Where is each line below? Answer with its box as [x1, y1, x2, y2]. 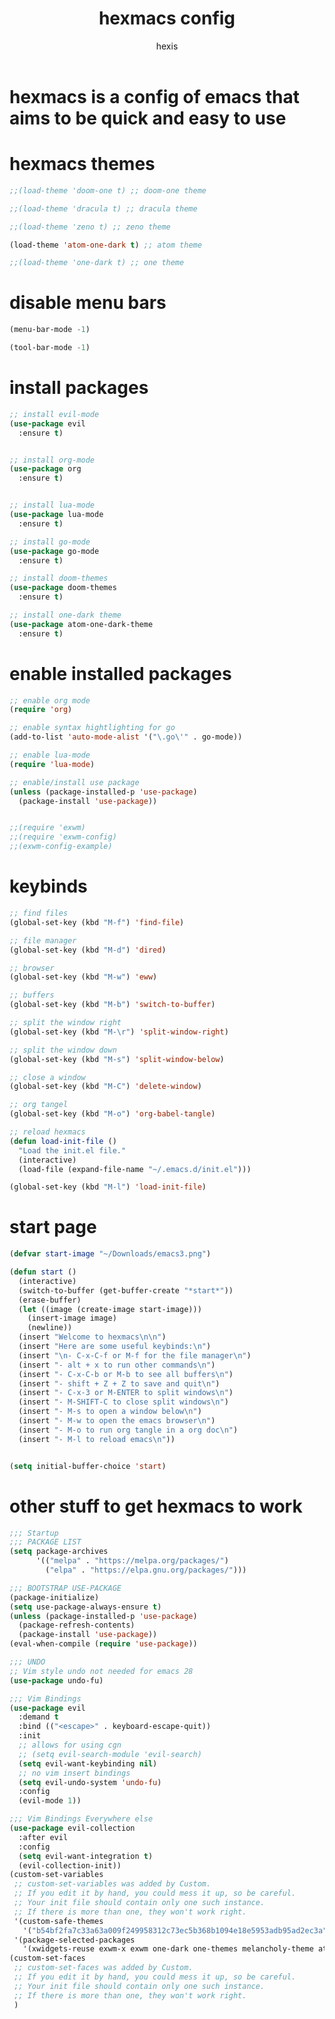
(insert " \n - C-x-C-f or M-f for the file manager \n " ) [18, 1350, 252, 1361]
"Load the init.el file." [18, 1145, 127, 1156]
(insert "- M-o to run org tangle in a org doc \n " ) [18, 1425, 239, 1435]
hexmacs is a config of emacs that [9, 85, 301, 108]
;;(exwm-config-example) [9, 842, 113, 852]
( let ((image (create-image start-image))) [18, 1304, 202, 1314]
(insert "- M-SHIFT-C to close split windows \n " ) [18, 1397, 229, 1407]
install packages [9, 377, 149, 399]
